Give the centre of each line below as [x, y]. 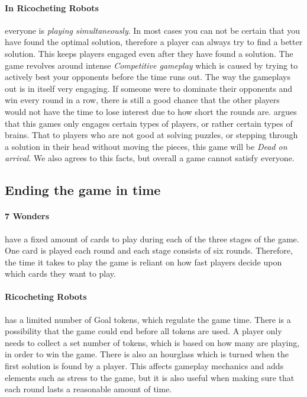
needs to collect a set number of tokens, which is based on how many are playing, [152, 342]
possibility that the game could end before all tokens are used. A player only [143, 331]
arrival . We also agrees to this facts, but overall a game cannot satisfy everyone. [150, 158]
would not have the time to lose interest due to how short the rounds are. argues [151, 111]
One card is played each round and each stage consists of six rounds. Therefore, [149, 250]
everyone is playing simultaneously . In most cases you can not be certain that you [153, 30]
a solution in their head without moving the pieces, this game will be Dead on [146, 146]
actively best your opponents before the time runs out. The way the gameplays [148, 77]
